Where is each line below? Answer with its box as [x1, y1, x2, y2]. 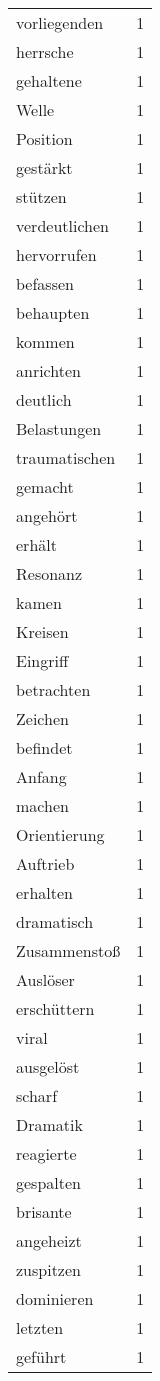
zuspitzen [16, 1258, 81, 1281]
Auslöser [16, 968, 75, 991]
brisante [16, 1200, 72, 1223]
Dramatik [16, 1113, 83, 1136]
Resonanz [16, 562, 83, 585]
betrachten [16, 678, 91, 701]
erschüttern [16, 997, 95, 1020]
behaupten [16, 301, 90, 324]
